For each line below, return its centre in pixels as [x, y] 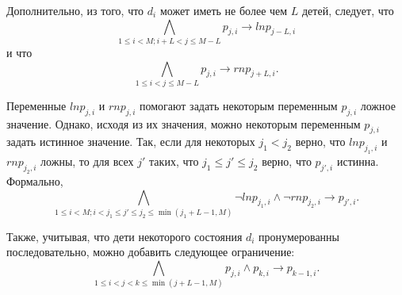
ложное [378, 105]
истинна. [358, 161]
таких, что [174, 161]
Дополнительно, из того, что [75, 10]
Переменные [36, 105]
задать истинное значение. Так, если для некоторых [131, 142]
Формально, [35, 180]
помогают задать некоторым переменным [239, 105]
